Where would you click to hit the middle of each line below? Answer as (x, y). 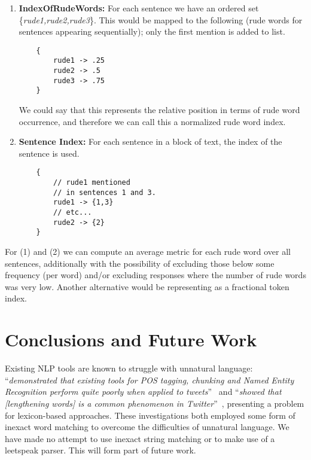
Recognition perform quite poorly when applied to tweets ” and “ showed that (143, 392)
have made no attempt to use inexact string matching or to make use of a (140, 438)
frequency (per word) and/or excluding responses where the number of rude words (155, 275)
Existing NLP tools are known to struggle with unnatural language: (129, 368)
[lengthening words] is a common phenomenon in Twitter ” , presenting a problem (155, 403)
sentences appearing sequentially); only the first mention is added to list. (152, 31)
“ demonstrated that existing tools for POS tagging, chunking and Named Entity (150, 380)
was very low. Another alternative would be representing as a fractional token (147, 286)
